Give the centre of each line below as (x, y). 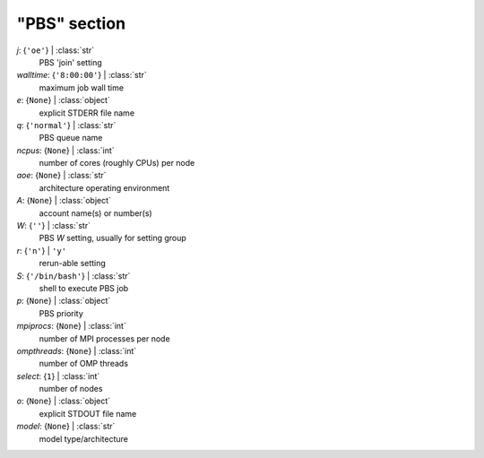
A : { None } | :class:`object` (64, 201)
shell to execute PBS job (84, 288)
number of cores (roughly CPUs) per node (117, 163)
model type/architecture (84, 438)
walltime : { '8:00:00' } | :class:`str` (82, 75)
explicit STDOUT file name (88, 413)
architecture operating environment (104, 187)
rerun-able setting (73, 264)
